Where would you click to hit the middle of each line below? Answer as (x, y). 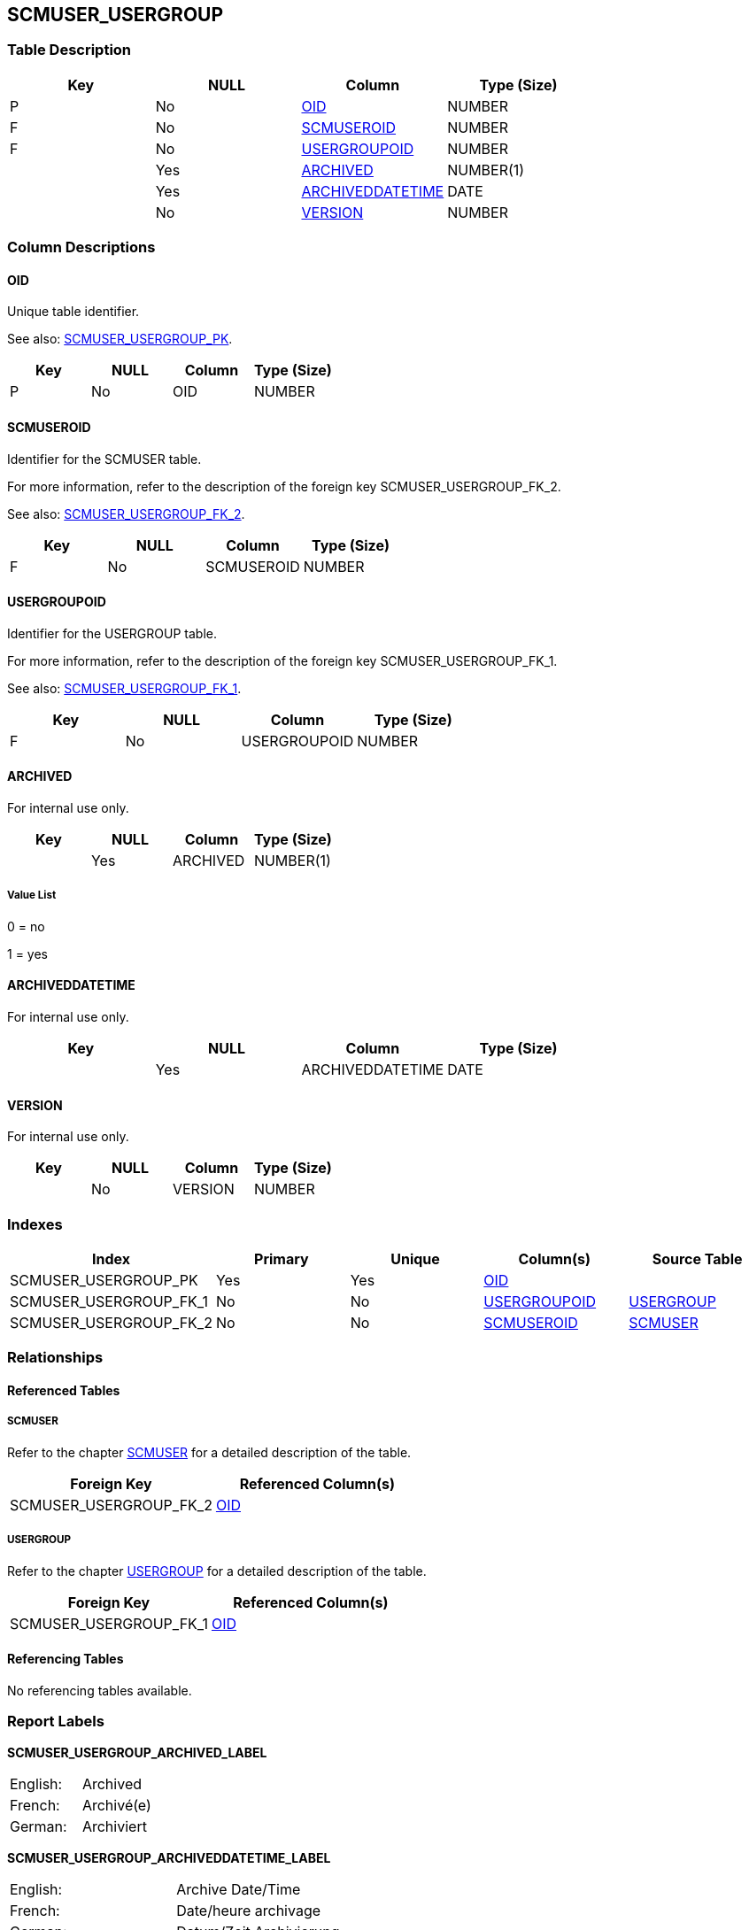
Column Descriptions (81, 247)
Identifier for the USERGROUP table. (112, 633)
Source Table (697, 1259)
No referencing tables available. (100, 1690)
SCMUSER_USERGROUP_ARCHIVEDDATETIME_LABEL (169, 1857)
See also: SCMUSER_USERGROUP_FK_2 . (126, 513)
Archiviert (114, 1826)
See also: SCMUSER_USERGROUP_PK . (120, 339)
